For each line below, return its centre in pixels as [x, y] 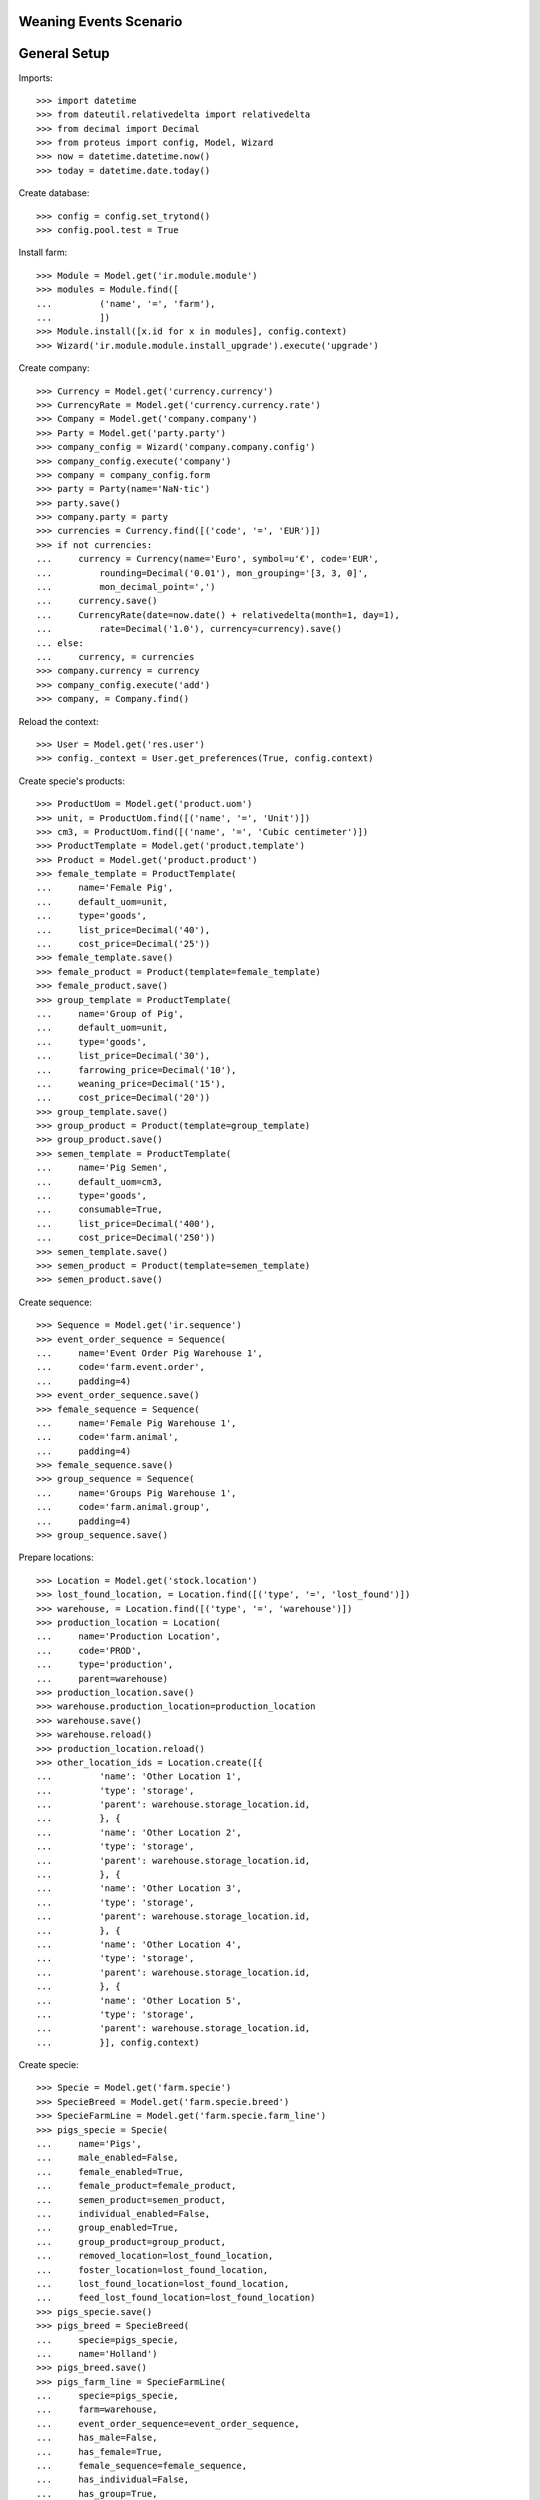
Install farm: [43, 252]
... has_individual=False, [113, 2479]
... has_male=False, [97, 2438]
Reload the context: [58, 721]
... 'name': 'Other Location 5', [139, 2000]
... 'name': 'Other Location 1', [139, 1776]
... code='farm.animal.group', [123, 1507]
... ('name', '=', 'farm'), [126, 303]
